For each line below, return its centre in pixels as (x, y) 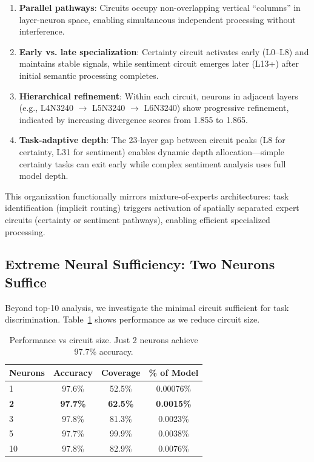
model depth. (44, 176)
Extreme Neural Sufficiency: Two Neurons (140, 264)
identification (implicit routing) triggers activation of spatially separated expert (152, 208)
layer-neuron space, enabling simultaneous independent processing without (157, 19)
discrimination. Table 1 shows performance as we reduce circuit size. (132, 319)
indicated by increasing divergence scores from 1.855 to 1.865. (133, 119)
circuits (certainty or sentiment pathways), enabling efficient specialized (138, 219)
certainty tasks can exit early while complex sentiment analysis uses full (152, 163)
